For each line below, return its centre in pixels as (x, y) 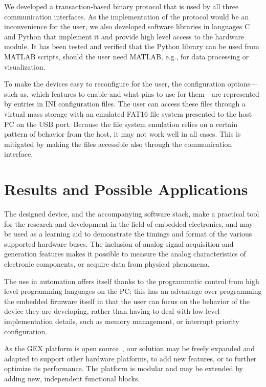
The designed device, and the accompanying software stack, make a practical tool (132, 214)
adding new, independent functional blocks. (72, 378)
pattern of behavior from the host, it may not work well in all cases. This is (123, 134)
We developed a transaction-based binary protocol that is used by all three (121, 6)
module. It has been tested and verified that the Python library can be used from (132, 46)
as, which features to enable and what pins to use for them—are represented (140, 93)
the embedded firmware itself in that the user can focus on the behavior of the (127, 301)
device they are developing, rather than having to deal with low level (112, 311)
